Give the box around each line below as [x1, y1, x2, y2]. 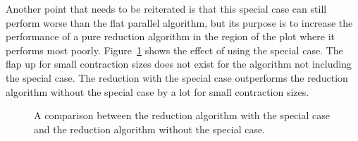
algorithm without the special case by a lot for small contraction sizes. [6, 84, 309, 99]
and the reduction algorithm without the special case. [34, 121, 266, 136]
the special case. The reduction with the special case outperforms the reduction [6, 70, 348, 85]
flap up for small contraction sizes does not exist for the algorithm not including [6, 56, 352, 71]
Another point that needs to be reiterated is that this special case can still [6, 1, 327, 16]
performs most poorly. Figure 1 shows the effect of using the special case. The [6, 42, 343, 57]
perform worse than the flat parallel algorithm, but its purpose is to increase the [6, 15, 353, 30]
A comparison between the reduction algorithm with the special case [34, 108, 330, 123]
